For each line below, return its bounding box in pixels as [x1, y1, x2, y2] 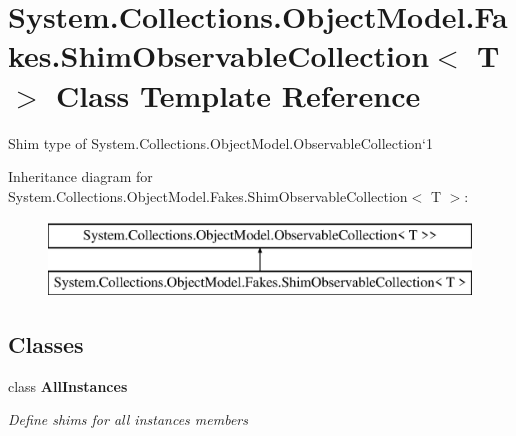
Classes [8, 328, 84, 359]
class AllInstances [8, 375, 128, 396]
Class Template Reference [56, 74, 421, 115]
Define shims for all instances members [8, 409, 248, 430]
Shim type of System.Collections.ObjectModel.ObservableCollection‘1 [8, 132, 433, 153]
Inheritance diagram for [8, 166, 153, 187]
